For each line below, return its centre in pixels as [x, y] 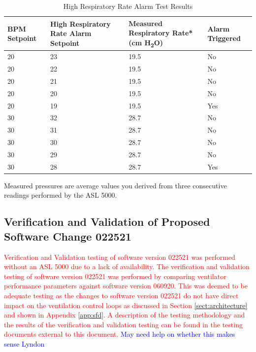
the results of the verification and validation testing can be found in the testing [123, 324]
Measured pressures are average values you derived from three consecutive [115, 185]
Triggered [224, 38]
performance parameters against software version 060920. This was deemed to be [126, 286]
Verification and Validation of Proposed [107, 222]
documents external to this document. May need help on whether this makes [120, 334]
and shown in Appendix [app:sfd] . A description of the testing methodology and [125, 315]
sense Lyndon [24, 343]
